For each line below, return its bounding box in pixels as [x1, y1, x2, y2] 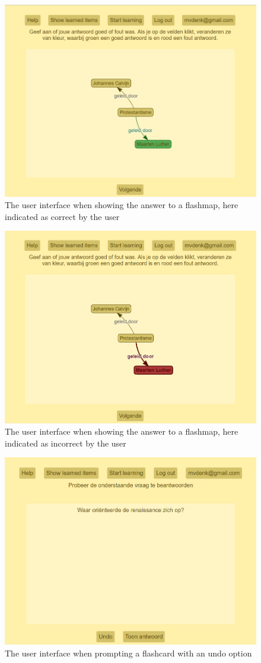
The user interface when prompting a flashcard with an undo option [5, 647, 252, 659]
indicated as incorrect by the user [5, 436, 126, 449]
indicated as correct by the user [5, 210, 120, 222]
